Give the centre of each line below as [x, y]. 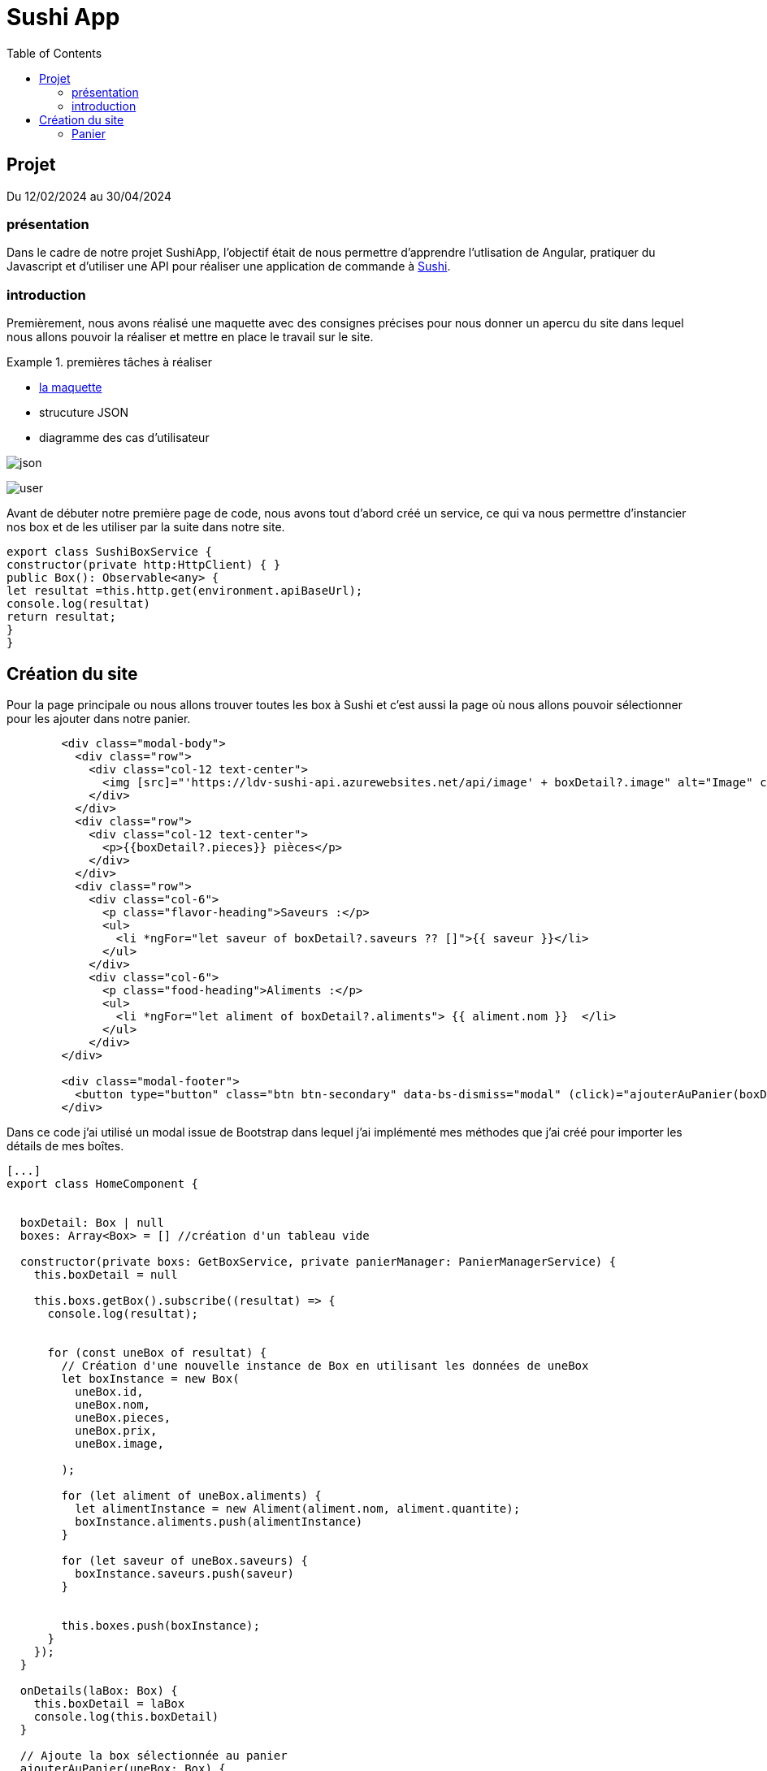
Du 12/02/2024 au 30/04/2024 [89, 196]
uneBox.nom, [113, 1404]
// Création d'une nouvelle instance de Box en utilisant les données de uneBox [325, 1365]
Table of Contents [54, 53]
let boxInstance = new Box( [150, 1378]
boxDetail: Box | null [92, 1222]
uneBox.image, [119, 1443]
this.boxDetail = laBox [109, 1703]
